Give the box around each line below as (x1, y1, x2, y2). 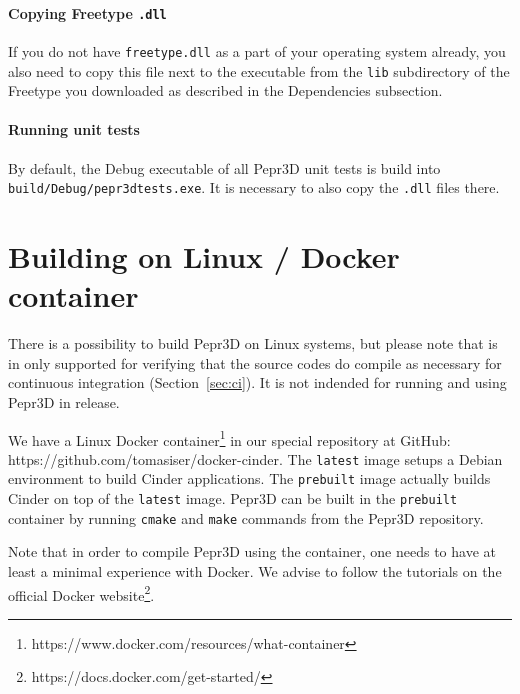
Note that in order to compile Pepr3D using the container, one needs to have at (8, 541, 496, 562)
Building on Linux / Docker (8, 236, 400, 276)
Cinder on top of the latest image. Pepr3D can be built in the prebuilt (8, 488, 458, 509)
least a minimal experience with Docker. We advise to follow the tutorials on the (8, 560, 502, 581)
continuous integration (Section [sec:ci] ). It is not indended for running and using (8, 372, 507, 393)
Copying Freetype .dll (8, 2, 167, 23)
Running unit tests (8, 119, 140, 140)
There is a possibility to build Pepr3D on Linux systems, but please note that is (8, 333, 498, 354)
